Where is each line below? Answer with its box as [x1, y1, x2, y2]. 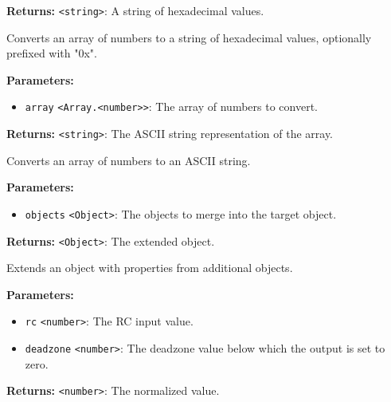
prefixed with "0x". [6, 45, 97, 61]
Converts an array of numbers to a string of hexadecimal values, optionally [6, 29, 372, 45]
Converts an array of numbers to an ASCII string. [6, 152, 251, 168]
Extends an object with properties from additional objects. [6, 259, 293, 276]
